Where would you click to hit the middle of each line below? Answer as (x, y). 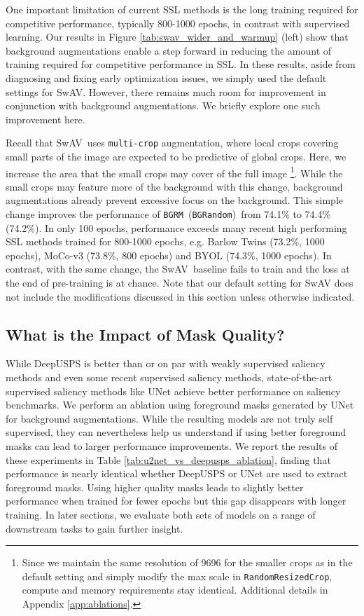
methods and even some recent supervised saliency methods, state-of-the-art (169, 377)
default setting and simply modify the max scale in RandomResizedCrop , (177, 576)
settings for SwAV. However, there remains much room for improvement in (166, 91)
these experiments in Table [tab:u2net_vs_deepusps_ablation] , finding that (168, 459)
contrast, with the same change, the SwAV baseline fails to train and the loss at (178, 269)
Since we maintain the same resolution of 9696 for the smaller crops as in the (187, 562)
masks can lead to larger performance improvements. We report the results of (171, 446)
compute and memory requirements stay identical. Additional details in (175, 590)
